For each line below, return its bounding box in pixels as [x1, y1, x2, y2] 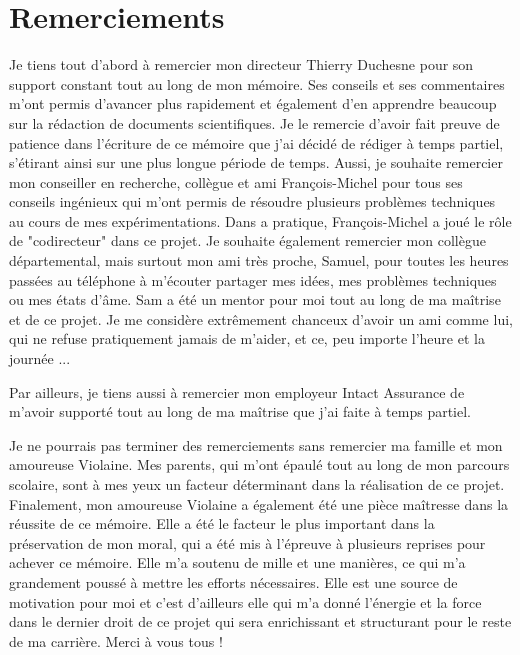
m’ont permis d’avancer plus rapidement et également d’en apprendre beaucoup [9, 93, 497, 114]
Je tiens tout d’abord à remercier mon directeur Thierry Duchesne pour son [9, 54, 474, 75]
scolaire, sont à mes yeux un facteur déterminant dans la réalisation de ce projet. [9, 474, 505, 494]
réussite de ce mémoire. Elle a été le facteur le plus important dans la [9, 513, 435, 534]
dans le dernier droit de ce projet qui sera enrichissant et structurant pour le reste [9, 611, 512, 632]
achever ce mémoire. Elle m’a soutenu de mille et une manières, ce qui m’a [9, 552, 466, 573]
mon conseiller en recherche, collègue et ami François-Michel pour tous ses [9, 171, 463, 192]
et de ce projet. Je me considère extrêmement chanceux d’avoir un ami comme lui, [9, 308, 513, 329]
